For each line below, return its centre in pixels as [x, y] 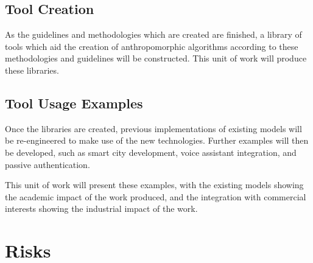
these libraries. [32, 70]
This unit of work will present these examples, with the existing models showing [154, 185]
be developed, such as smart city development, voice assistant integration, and [151, 152]
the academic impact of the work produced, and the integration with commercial [156, 196]
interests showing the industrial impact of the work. [101, 209]
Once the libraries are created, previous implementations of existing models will [153, 128]
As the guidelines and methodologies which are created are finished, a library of [153, 34]
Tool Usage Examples [74, 103]
